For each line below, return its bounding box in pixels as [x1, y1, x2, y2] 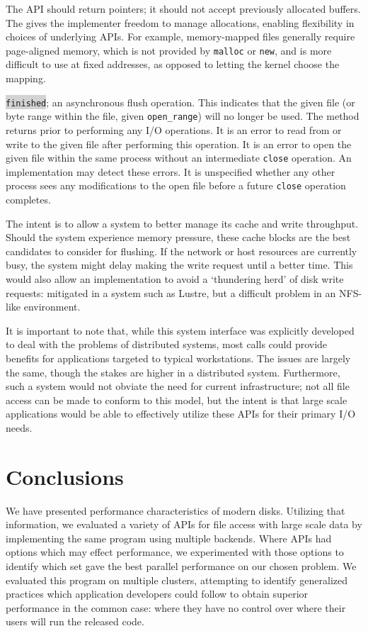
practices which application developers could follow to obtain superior [6, 586, 309, 601]
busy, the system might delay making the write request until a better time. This [6, 257, 353, 272]
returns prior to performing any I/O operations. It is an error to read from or [6, 122, 342, 137]
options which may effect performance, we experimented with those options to [6, 545, 344, 559]
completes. [6, 192, 51, 207]
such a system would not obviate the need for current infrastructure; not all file [6, 379, 350, 393]
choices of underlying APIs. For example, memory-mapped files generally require [6, 29, 355, 44]
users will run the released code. [6, 614, 144, 629]
